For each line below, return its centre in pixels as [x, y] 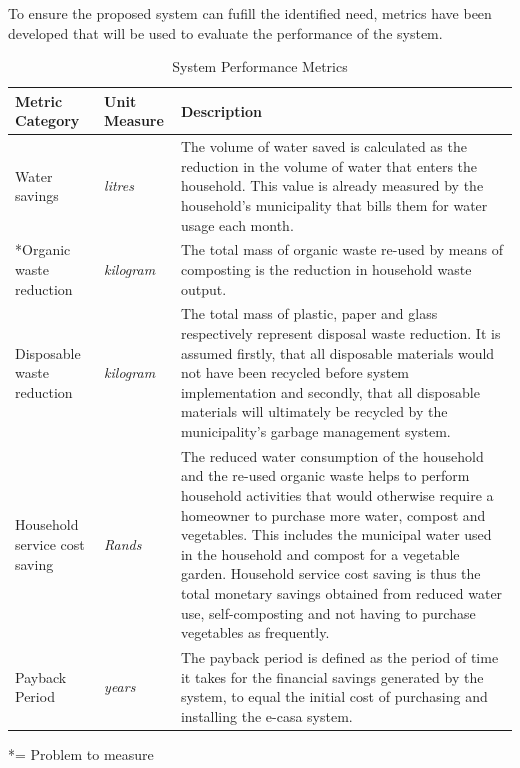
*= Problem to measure [81, 753]
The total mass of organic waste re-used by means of [341, 249]
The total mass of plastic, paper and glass [309, 313]
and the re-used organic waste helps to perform [325, 475]
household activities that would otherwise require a [337, 495]
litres [119, 185]
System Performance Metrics [260, 66]
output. [203, 288]
